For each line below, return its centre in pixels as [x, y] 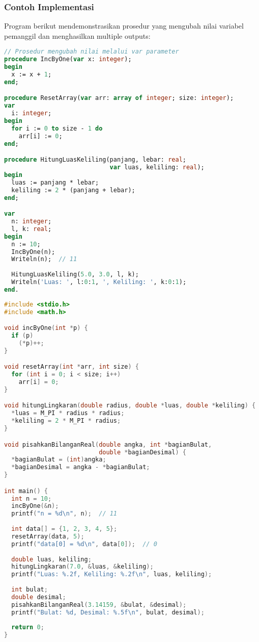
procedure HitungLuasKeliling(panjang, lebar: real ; [95, 160]
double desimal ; [39, 597]
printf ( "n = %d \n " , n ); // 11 [64, 514]
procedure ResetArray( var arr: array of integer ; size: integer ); [119, 98]
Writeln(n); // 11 [44, 259]
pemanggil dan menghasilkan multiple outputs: [77, 35]
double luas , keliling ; [51, 559]
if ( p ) [22, 336]
